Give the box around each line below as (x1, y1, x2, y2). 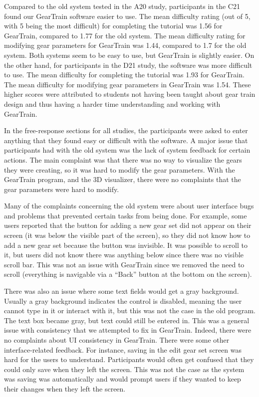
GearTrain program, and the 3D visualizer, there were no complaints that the (4, 174, 241, 185)
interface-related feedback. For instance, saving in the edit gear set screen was (4, 344, 242, 355)
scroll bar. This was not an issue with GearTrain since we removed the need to (4, 259, 245, 269)
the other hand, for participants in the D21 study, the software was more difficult (4, 59, 253, 70)
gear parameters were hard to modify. (4, 184, 119, 194)
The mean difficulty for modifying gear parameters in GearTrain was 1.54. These (4, 79, 251, 89)
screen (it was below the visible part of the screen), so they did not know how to (4, 230, 251, 240)
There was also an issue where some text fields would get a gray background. (4, 286, 239, 296)
